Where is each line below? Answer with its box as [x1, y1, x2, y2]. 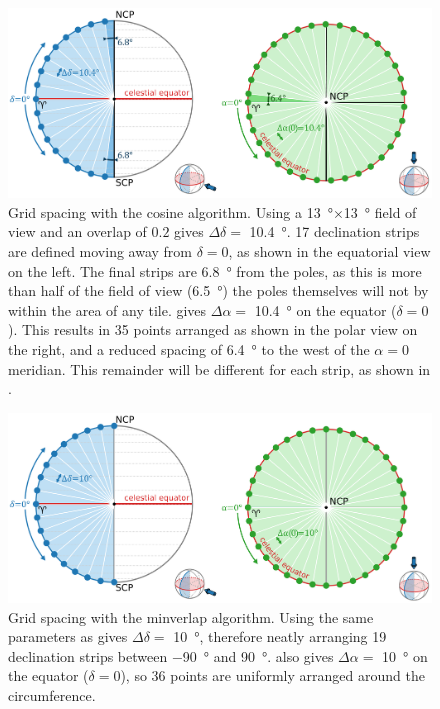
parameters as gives [8, 626, 128, 647]
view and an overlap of [8, 221, 147, 242]
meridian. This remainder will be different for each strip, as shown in [8, 358, 431, 379]
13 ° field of [343, 201, 417, 222]
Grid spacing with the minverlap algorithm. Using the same [8, 606, 374, 627]
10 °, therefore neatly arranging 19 [173, 626, 387, 647]
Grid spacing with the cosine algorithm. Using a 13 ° [8, 201, 333, 222]
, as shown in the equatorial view [228, 241, 431, 262]
